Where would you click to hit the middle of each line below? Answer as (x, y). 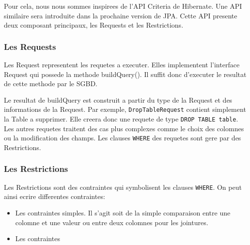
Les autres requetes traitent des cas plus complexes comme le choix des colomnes (124, 128)
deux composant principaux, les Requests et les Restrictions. (94, 25)
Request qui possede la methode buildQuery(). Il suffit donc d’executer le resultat (125, 74)
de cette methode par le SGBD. (51, 84)
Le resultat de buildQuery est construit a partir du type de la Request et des (118, 100)
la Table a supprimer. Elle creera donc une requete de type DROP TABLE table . (121, 119)
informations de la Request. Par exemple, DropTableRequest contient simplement (125, 109)
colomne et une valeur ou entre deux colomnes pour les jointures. (112, 222)
